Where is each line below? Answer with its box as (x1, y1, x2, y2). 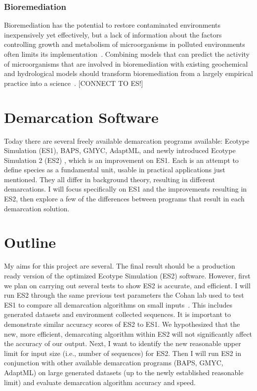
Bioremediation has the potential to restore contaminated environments (4, 20, 221, 30)
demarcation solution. (4, 203, 70, 213)
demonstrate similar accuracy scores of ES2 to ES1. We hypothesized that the (4, 318, 240, 329)
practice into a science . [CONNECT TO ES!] (4, 78, 143, 88)
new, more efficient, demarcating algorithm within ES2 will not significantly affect (4, 328, 253, 339)
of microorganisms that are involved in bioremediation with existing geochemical (4, 58, 248, 69)
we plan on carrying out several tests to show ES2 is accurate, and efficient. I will (4, 280, 251, 290)
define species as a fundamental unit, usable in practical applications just (4, 164, 225, 175)
